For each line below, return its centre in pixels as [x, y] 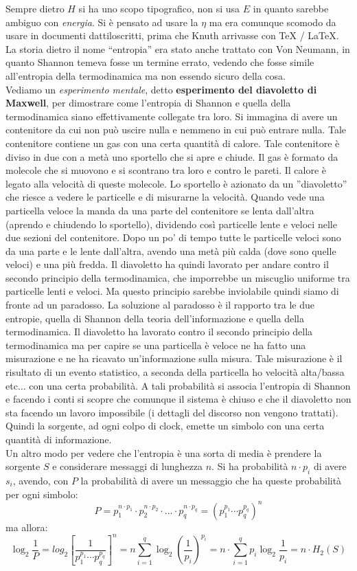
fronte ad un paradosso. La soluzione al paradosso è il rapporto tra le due [160, 305]
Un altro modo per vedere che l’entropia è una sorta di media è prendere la [164, 452]
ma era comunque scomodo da [273, 22]
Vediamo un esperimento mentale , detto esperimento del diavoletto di [161, 89]
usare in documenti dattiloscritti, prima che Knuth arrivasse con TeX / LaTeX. [172, 35]
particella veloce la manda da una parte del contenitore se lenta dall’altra [160, 210]
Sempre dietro [35, 8]
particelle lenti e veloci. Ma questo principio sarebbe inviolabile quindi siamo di [172, 291]
